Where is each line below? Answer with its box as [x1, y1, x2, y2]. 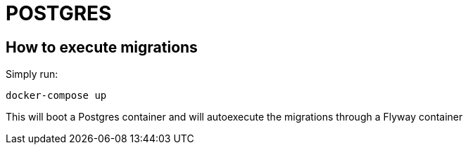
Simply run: [6, 68, 58, 81]
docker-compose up [6, 90, 107, 102]
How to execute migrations [6, 38, 198, 56]
